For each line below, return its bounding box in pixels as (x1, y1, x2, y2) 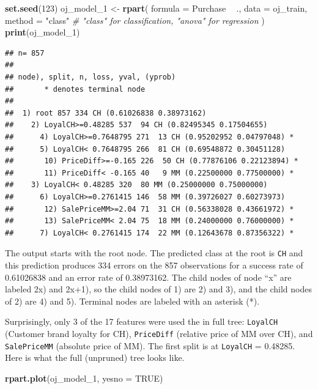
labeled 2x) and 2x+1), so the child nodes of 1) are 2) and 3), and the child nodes (5, 283, 312, 295)
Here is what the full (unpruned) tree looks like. (5, 351, 185, 364)
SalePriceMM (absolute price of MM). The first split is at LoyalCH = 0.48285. (5, 339, 295, 352)
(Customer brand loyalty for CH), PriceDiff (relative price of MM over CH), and (5, 327, 313, 339)
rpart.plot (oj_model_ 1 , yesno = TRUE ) (5, 371, 163, 384)
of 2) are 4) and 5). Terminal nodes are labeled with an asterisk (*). (5, 294, 260, 307)
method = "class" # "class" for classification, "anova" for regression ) (5, 13, 265, 26)
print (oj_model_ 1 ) (5, 26, 80, 39)
